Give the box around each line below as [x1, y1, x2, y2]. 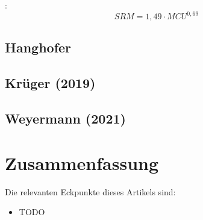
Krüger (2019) [5, 74, 96, 92]
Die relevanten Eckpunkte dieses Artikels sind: [5, 185, 176, 198]
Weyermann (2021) [5, 109, 126, 128]
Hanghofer [5, 38, 72, 57]
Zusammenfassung [5, 150, 159, 175]
